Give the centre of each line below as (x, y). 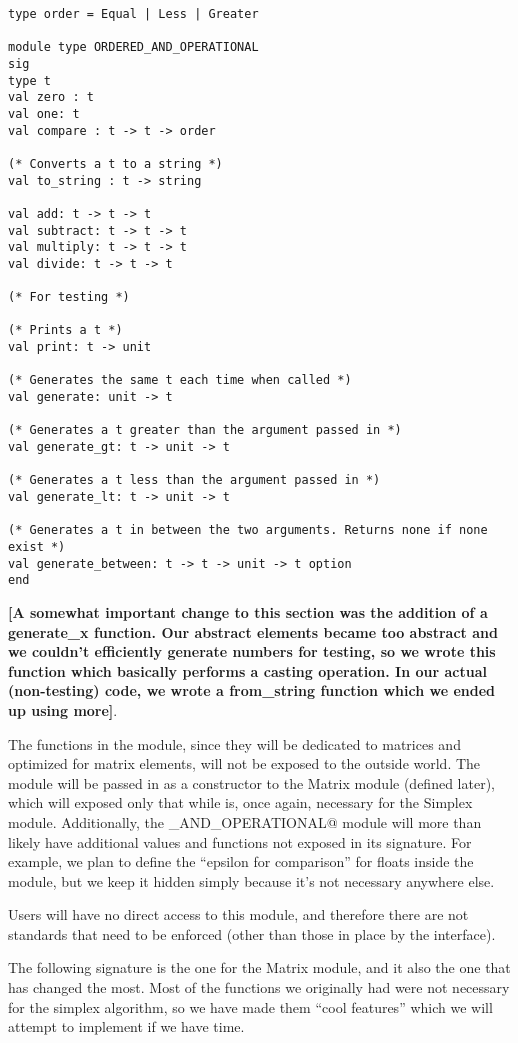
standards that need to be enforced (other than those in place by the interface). (252, 933)
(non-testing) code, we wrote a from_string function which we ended (252, 690)
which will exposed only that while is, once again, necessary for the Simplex (240, 802)
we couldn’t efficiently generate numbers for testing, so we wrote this (252, 651)
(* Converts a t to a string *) (115, 163)
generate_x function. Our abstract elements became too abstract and (253, 631)
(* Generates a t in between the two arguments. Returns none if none (248, 530)
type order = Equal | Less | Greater (133, 14)
